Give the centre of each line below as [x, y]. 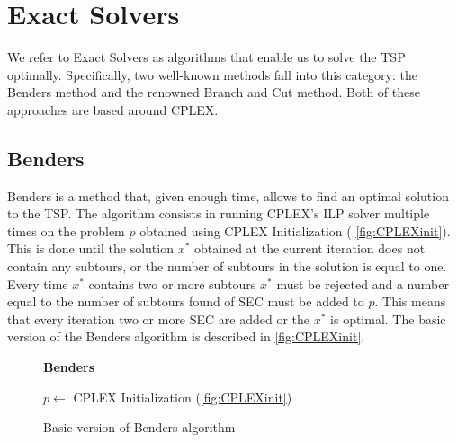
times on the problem [66, 230]
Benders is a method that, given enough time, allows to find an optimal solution [228, 195]
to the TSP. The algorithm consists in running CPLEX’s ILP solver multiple [219, 213]
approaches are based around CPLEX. [113, 109]
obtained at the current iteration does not [310, 248]
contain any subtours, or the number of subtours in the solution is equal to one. [227, 266]
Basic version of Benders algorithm [139, 427]
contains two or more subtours [172, 283]
